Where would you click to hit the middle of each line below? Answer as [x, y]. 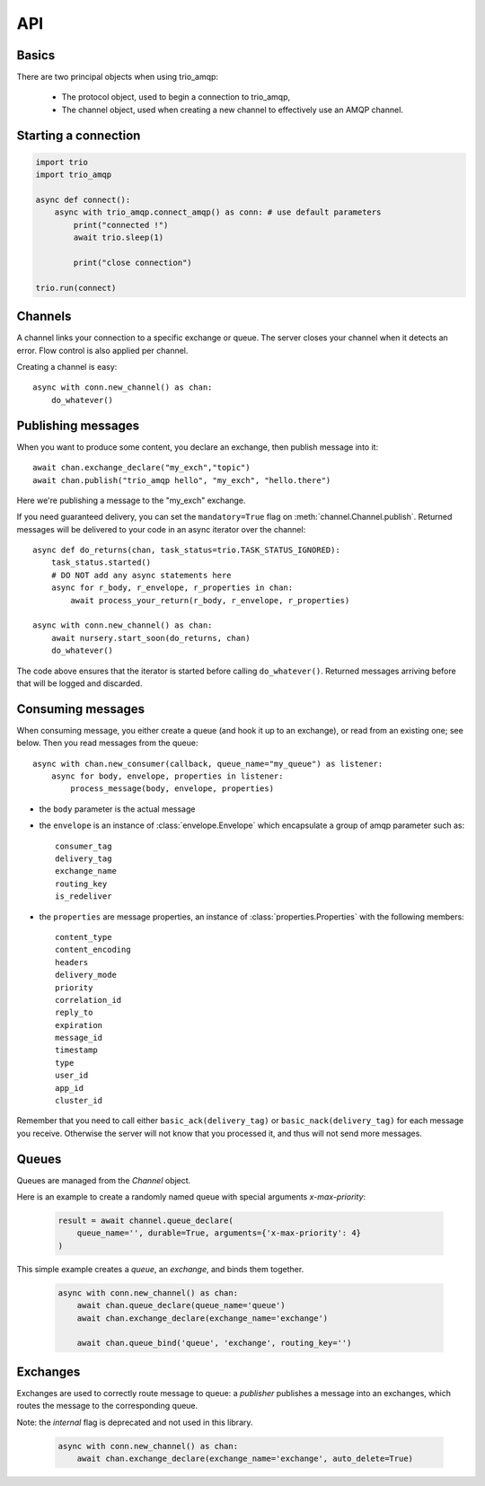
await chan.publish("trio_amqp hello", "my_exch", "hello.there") [182, 480]
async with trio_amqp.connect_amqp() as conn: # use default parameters [218, 212]
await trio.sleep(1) [119, 237]
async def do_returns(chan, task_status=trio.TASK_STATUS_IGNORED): [186, 550]
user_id [72, 1076]
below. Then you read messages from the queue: [107, 743]
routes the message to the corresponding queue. [107, 1406]
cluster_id [79, 1101]
